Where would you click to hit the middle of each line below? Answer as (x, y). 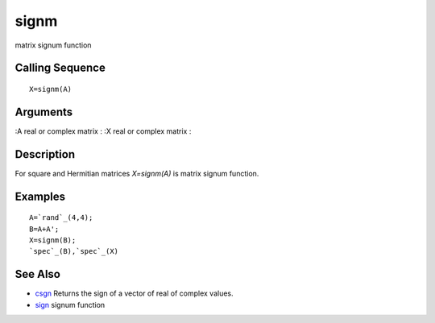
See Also (37, 274)
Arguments (44, 112)
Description (45, 154)
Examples (40, 196)
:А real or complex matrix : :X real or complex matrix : (103, 131)
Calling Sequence (60, 68)
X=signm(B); (53, 240)
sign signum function (70, 304)
